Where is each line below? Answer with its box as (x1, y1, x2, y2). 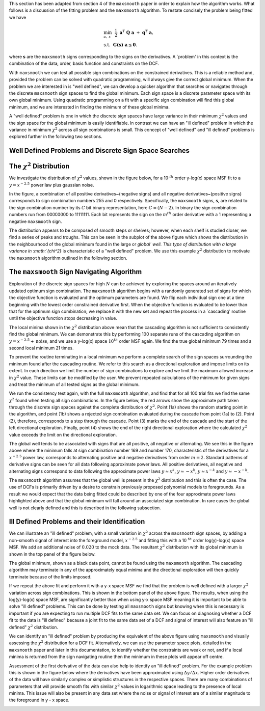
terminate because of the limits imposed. (9, 574, 92, 579)
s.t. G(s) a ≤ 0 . (104, 42, 137, 48)
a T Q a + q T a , (119, 29, 154, 35)
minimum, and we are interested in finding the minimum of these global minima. (9, 104, 170, 110)
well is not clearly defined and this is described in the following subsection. (9, 505, 161, 511)
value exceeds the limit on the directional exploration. (9, 432, 117, 438)
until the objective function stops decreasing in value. (9, 315, 118, 321)
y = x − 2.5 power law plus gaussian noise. (9, 181, 94, 188)
